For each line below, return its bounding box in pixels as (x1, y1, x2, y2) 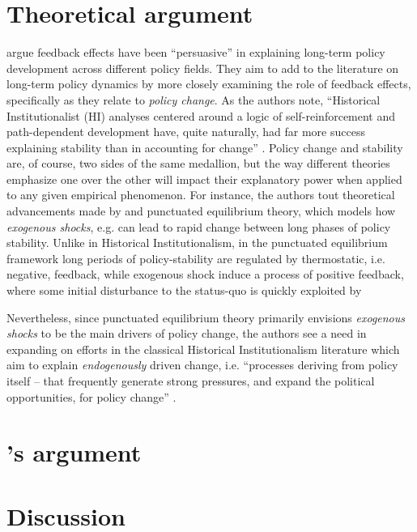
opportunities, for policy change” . (6, 388, 177, 405)
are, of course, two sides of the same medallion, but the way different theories (6, 155, 390, 172)
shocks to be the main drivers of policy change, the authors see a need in (6, 325, 367, 342)
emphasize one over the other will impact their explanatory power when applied (6, 170, 402, 187)
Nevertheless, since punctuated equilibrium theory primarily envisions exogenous (6, 309, 406, 326)
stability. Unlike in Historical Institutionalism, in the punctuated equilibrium (6, 234, 388, 251)
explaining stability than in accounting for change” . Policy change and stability (6, 138, 403, 155)
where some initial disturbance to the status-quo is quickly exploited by (6, 282, 362, 299)
